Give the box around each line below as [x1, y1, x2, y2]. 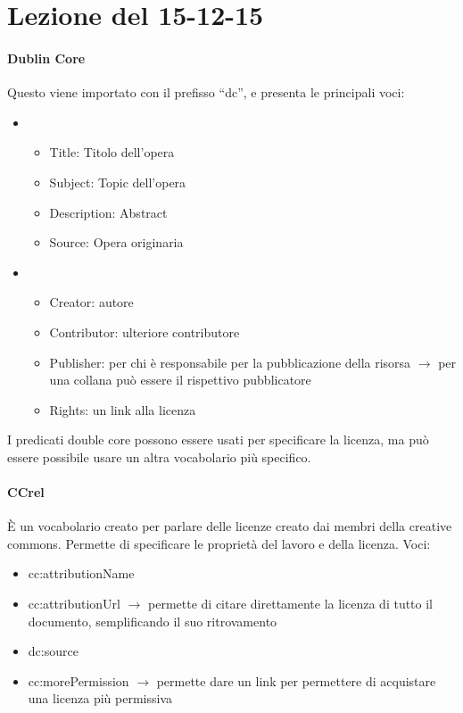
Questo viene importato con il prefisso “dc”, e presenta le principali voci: [7, 83, 405, 102]
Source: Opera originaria [49, 233, 184, 252]
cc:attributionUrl [28, 594, 120, 613]
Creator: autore [49, 293, 134, 311]
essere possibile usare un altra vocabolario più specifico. [7, 447, 311, 466]
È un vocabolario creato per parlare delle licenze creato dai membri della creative [7, 517, 452, 535]
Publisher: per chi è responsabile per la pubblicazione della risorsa [49, 352, 411, 371]
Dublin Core [7, 48, 86, 67]
